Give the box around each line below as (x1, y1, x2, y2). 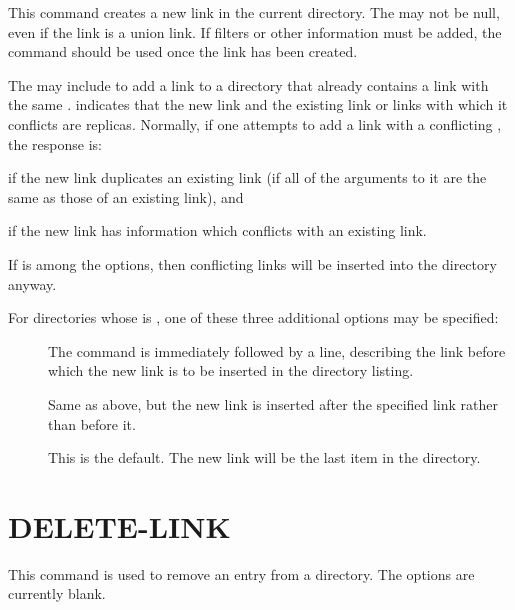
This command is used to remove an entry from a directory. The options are (8, 563, 475, 584)
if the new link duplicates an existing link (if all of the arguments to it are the (8, 167, 487, 188)
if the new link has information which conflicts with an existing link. (8, 220, 427, 241)
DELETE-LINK (8, 505, 231, 546)
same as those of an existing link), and (8, 186, 244, 207)
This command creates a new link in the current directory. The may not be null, (8, 2, 500, 22)
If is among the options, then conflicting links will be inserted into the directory (8, 253, 497, 274)
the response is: (8, 133, 102, 154)
